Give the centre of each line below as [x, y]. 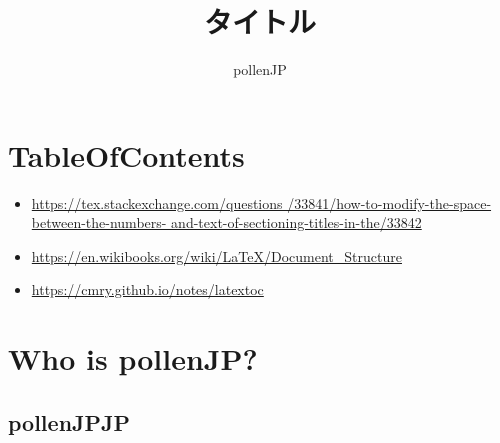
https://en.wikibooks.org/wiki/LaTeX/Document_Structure [216, 255]
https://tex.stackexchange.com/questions [157, 202]
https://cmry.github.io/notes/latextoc [147, 289]
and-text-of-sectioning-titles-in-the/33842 [296, 222]
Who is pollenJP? [133, 358]
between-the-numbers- [99, 222]
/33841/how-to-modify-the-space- [389, 202]
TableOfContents [126, 154]
